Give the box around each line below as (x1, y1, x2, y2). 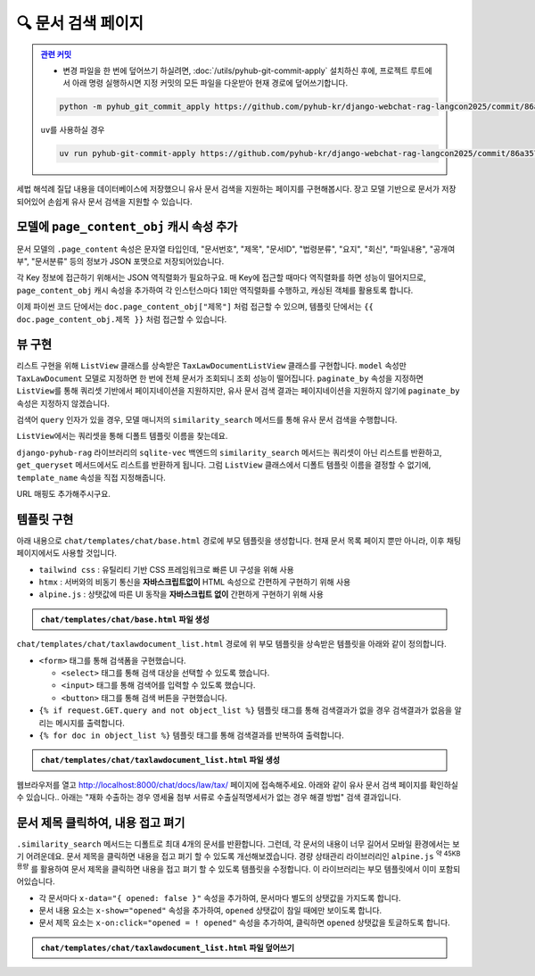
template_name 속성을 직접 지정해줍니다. (16, 472, 167, 483)
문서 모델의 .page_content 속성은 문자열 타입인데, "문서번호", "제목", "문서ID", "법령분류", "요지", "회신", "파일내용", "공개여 (16, 244, 456, 254)
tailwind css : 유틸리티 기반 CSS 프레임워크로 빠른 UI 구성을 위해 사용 (38, 564, 294, 575)
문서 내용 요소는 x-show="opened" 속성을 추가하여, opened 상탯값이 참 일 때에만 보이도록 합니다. (38, 905, 383, 915)
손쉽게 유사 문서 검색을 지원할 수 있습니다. (47, 196, 193, 207)
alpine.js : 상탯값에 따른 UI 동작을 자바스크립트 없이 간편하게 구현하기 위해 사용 (38, 589, 325, 600)
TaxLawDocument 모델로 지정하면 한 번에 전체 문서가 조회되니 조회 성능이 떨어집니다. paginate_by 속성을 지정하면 (16, 373, 424, 384)
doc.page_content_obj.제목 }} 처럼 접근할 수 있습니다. (16, 313, 227, 325)
